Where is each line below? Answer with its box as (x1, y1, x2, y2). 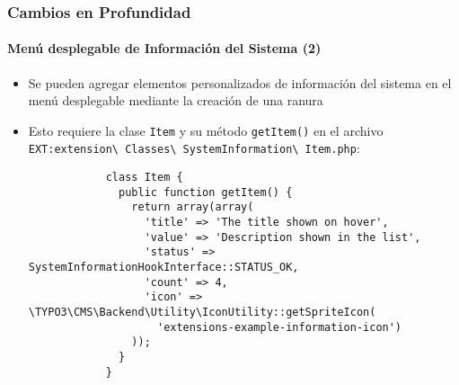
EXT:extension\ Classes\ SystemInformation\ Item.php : (28, 139, 360, 157)
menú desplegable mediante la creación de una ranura (28, 91, 323, 110)
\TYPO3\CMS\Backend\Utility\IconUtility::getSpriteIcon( (28, 306, 376, 319)
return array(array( (131, 201, 254, 214)
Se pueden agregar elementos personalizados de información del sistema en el (28, 73, 452, 92)
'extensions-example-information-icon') (156, 320, 402, 334)
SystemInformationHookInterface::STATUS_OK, (28, 261, 299, 274)
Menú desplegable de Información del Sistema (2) (7, 39, 322, 58)
